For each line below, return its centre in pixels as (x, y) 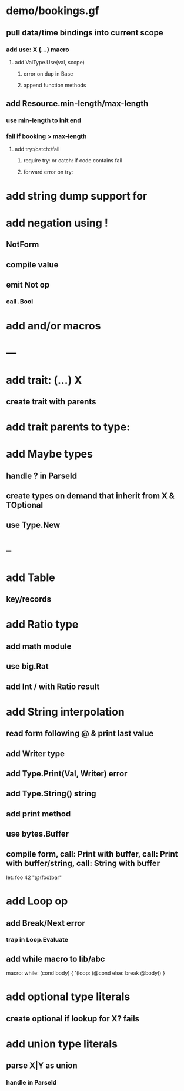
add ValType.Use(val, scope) (50, 62)
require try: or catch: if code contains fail (73, 161)
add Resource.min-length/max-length (77, 104)
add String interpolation (66, 712)
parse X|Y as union (42, 1066)
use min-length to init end (44, 120)
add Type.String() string (51, 794)
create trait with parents (51, 402)
